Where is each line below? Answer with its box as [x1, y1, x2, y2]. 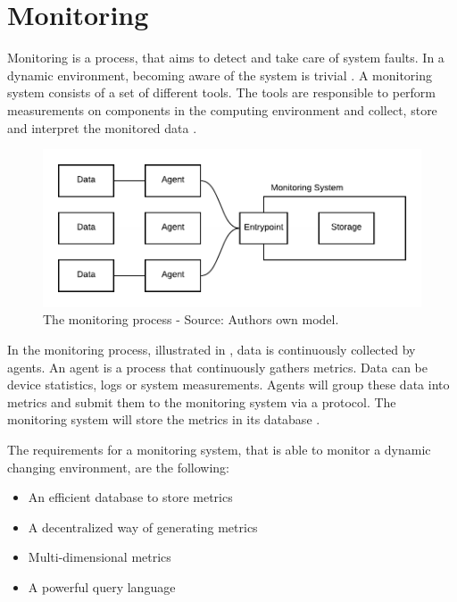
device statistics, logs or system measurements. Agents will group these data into [7, 375, 450, 394]
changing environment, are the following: [7, 457, 229, 476]
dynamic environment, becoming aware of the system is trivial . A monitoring [7, 65, 432, 84]
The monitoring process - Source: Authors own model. [43, 310, 339, 329]
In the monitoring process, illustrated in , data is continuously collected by [7, 339, 416, 358]
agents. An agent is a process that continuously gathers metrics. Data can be [7, 357, 428, 376]
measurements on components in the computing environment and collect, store [7, 100, 437, 119]
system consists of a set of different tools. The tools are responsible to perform [7, 83, 436, 102]
